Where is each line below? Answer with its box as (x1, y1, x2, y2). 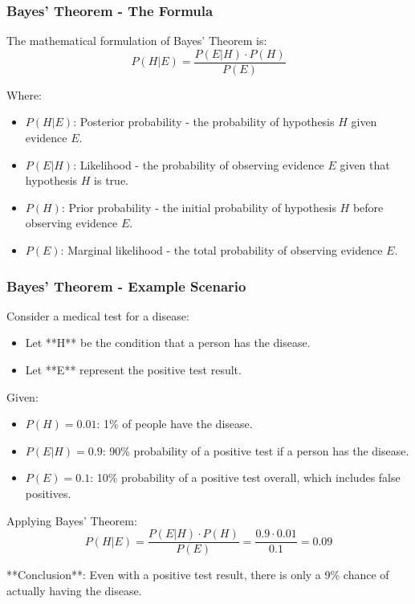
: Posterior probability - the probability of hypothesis (73, 113, 335, 130)
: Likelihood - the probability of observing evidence (73, 156, 324, 173)
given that (340, 156, 390, 173)
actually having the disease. (6, 582, 142, 598)
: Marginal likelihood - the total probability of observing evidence (60, 242, 383, 259)
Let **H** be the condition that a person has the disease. (25, 334, 311, 351)
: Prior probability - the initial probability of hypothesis (61, 198, 336, 215)
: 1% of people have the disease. (96, 415, 253, 432)
